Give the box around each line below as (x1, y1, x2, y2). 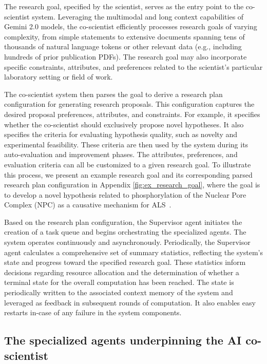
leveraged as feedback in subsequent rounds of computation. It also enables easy (4, 297, 256, 308)
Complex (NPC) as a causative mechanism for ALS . (4, 199, 171, 210)
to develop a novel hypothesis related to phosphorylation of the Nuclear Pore (4, 189, 246, 200)
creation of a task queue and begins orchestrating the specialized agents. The (4, 226, 246, 237)
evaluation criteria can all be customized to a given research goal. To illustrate (4, 159, 251, 169)
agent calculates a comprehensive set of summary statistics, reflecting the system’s (4, 246, 263, 257)
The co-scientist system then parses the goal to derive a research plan (4, 88, 223, 99)
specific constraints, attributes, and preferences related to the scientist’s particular (4, 61, 263, 72)
